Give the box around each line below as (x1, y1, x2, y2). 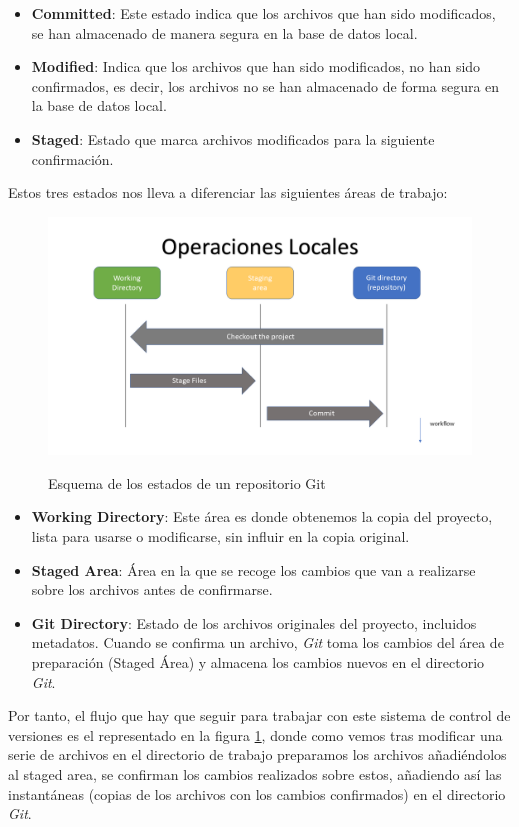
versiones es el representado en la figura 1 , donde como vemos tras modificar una (8, 724, 503, 745)
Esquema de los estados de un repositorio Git (48, 472, 326, 493)
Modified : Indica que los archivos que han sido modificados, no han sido (31, 56, 481, 77)
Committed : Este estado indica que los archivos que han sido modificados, (31, 3, 496, 23)
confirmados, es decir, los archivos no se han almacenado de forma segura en (31, 75, 500, 96)
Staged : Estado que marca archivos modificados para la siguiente (31, 128, 435, 149)
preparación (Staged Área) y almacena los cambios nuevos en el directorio (31, 652, 485, 672)
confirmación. (31, 148, 114, 169)
